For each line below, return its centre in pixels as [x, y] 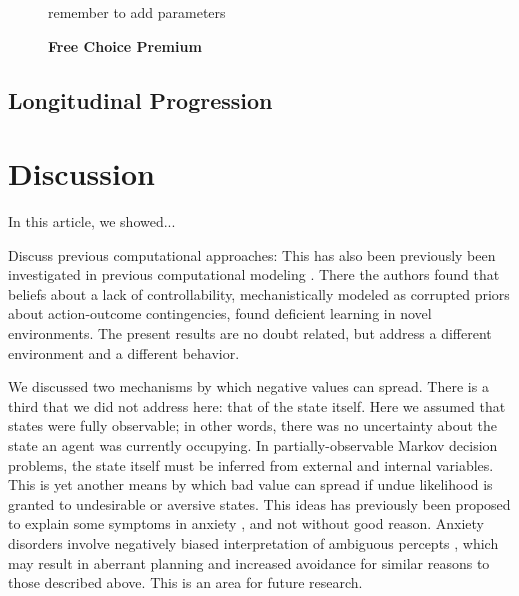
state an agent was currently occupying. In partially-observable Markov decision [253, 445]
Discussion [81, 173]
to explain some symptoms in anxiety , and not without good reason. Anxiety [246, 523]
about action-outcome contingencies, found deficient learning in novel [220, 313]
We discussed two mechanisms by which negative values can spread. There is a [248, 386]
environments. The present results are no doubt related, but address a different [250, 333]
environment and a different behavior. [124, 352]
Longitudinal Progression [140, 99]
